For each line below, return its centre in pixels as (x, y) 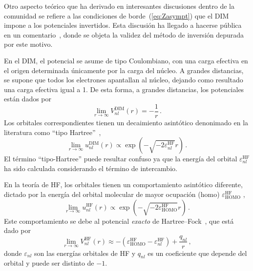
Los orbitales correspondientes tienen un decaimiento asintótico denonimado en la (126, 122)
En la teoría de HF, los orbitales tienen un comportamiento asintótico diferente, (123, 184)
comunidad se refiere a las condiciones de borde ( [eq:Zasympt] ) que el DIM (116, 15)
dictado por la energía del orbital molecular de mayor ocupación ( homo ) (112, 194)
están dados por (28, 99)
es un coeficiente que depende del (197, 253)
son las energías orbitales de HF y (85, 253)
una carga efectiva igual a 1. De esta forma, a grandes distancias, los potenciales (124, 89)
